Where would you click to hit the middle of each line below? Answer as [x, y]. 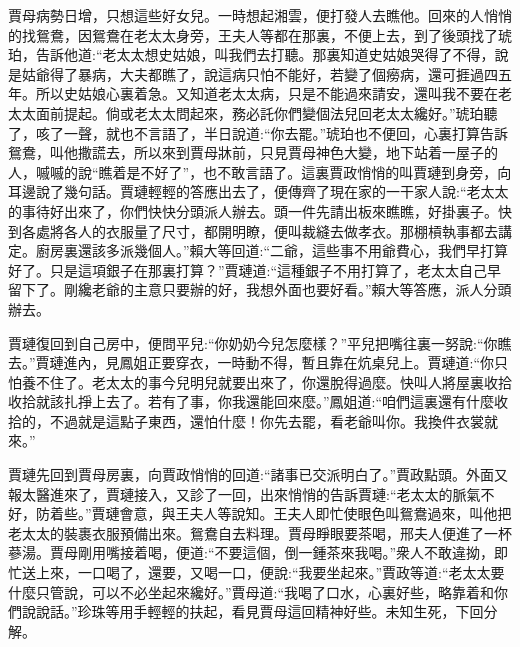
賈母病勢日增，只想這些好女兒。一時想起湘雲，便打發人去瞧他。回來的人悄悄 [260, 15]
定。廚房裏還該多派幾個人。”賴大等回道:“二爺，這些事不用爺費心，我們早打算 [258, 250]
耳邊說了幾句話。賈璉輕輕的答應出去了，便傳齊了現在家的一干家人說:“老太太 [258, 191]
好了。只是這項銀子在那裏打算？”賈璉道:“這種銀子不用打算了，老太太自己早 [255, 269]
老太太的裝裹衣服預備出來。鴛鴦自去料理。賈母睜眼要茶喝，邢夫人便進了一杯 [260, 532]
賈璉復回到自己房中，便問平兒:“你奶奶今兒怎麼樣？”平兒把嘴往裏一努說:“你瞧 [260, 342]
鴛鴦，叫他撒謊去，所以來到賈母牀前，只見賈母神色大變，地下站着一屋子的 [253, 152]
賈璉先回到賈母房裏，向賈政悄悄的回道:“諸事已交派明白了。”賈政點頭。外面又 [258, 474]
